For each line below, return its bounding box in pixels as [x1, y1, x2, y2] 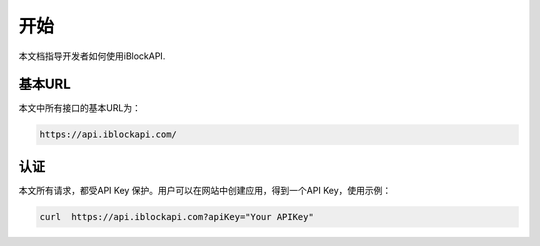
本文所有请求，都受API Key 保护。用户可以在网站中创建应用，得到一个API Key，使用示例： [18, 184, 392, 196]
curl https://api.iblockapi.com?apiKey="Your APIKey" [39, 211, 314, 222]
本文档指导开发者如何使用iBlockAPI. [18, 50, 166, 62]
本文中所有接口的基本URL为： [18, 102, 142, 114]
